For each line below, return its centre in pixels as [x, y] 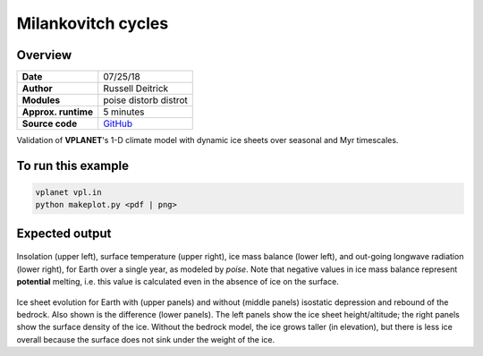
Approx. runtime [58, 112]
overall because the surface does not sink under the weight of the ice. [146, 339]
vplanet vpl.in [68, 193]
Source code [50, 123]
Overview [44, 55]
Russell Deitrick [136, 89]
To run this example [73, 165]
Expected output [64, 233]
